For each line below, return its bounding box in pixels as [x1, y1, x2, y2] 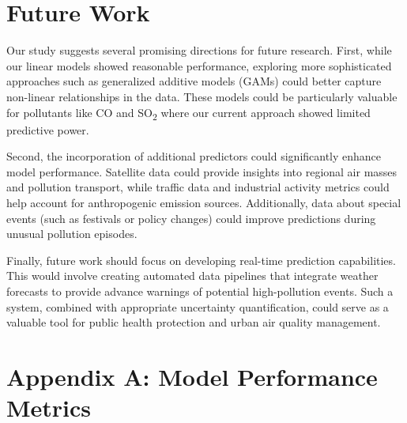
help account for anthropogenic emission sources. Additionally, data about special [6, 195, 401, 210]
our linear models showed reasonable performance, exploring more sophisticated [6, 57, 392, 74]
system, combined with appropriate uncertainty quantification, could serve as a [6, 298, 389, 315]
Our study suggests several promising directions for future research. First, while [6, 42, 392, 59]
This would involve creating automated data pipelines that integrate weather [6, 267, 379, 284]
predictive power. [6, 121, 89, 138]
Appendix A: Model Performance [6, 360, 378, 392]
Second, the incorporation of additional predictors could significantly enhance [6, 148, 382, 164]
